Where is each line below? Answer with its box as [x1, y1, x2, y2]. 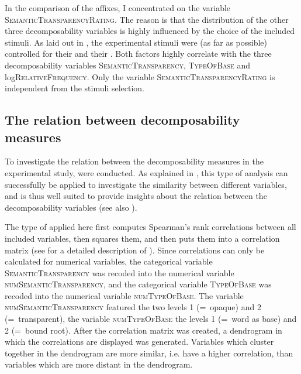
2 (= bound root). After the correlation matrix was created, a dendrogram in [5, 324, 282, 336]
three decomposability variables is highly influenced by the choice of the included [5, 25, 295, 37]
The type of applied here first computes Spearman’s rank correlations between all [5, 221, 296, 233]
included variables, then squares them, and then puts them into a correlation [5, 232, 280, 244]
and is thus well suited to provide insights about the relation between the [5, 190, 267, 202]
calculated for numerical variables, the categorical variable [5, 255, 213, 267]
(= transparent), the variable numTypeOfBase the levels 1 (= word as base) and [5, 313, 297, 325]
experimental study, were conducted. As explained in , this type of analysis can [5, 166, 288, 179]
